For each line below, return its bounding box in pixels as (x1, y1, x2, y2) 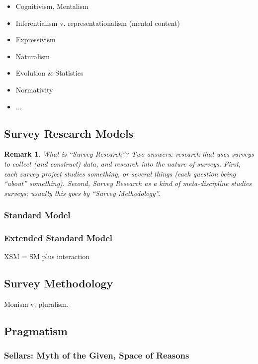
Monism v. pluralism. (4, 299, 69, 309)
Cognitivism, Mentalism (15, 1, 88, 11)
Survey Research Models (4, 125, 134, 141)
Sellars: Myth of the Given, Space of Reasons (4, 349, 189, 362)
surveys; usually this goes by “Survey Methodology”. (4, 187, 161, 198)
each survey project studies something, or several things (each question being (4, 168, 236, 179)
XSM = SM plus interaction (4, 251, 90, 262)
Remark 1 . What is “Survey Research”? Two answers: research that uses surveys (4, 149, 254, 159)
